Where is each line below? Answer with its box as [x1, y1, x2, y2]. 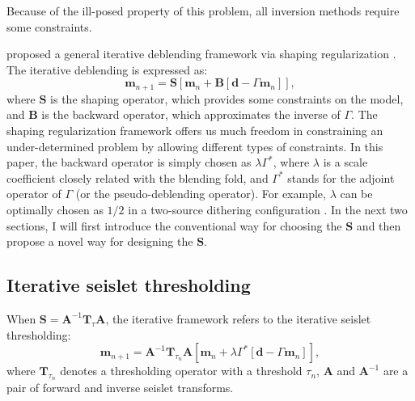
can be [340, 185, 373, 202]
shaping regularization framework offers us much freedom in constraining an [6, 122, 383, 139]
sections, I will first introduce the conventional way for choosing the [6, 217, 342, 234]
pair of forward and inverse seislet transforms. [6, 379, 234, 396]
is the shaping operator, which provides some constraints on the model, [50, 90, 404, 107]
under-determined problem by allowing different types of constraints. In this [6, 137, 383, 154]
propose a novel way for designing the [6, 233, 193, 250]
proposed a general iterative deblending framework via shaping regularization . [6, 45, 396, 62]
